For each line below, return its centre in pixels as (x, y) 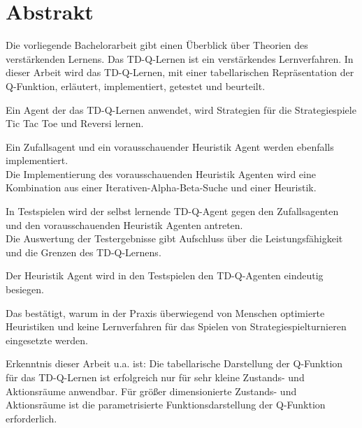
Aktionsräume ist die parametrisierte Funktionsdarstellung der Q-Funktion (166, 405)
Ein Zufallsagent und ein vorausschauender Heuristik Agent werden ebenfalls (170, 146)
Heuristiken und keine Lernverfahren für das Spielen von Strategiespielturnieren (176, 326)
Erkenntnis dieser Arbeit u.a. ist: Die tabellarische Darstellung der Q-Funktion (174, 363)
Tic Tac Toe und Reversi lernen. (75, 123)
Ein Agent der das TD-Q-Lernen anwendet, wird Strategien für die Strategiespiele (181, 109)
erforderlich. (31, 418)
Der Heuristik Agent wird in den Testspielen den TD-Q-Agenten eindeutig (165, 275)
